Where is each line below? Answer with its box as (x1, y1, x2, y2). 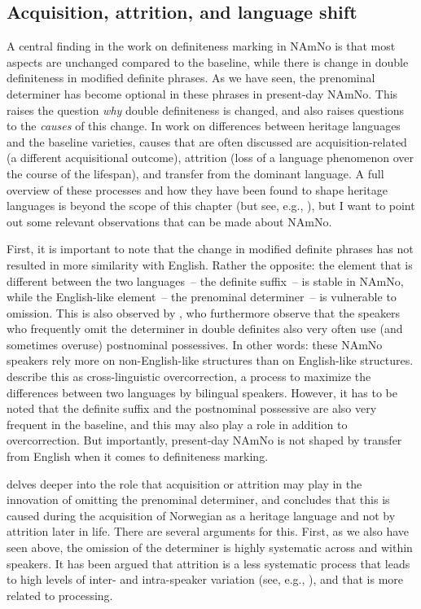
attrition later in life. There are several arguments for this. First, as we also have (7, 523, 410, 540)
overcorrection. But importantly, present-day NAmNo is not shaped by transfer (7, 432, 402, 449)
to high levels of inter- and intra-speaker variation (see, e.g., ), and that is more (7, 571, 404, 588)
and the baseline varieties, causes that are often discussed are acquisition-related (7, 133, 407, 150)
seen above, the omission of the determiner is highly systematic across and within (7, 539, 413, 556)
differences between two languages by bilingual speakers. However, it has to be (7, 383, 397, 401)
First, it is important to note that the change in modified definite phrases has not (7, 240, 414, 257)
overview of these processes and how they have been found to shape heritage (7, 181, 388, 198)
